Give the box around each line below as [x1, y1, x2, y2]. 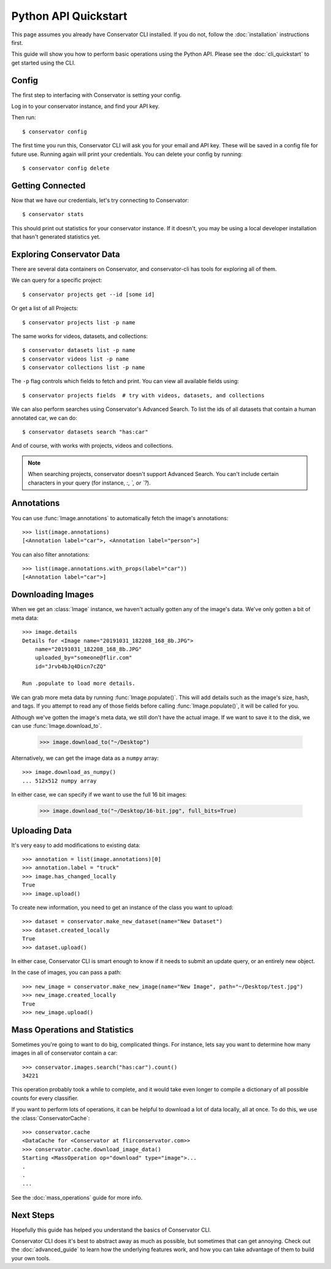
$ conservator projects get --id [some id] [22, 291, 155, 298]
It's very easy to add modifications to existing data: [11, 841, 141, 849]
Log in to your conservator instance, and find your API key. [11, 103, 160, 110]
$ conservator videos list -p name [22, 355, 129, 362]
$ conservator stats [22, 211, 84, 218]
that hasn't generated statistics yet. [11, 233, 101, 241]
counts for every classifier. [11, 1094, 79, 1102]
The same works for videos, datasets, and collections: [11, 332, 148, 340]
